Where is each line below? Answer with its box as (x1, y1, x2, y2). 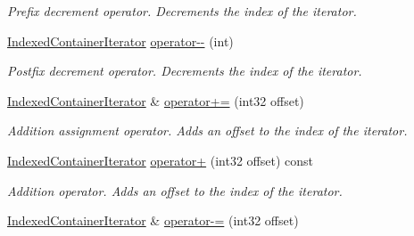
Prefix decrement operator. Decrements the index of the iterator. (7, 2, 357, 20)
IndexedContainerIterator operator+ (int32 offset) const (7, 151, 314, 169)
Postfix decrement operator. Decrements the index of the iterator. (7, 61, 362, 80)
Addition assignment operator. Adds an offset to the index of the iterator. (7, 121, 408, 140)
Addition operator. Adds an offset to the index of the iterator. (7, 181, 343, 199)
